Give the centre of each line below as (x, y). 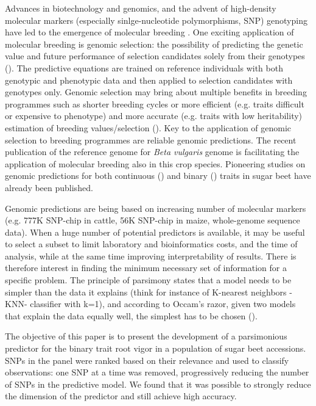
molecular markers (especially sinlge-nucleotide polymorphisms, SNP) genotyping (156, 20)
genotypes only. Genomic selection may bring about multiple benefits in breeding (156, 92)
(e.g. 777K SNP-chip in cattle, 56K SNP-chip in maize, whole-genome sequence (153, 220)
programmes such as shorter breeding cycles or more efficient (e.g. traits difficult (155, 103)
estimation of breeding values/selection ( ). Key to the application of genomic (148, 127)
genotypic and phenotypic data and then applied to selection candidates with (149, 80)
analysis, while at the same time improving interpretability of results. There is (151, 256)
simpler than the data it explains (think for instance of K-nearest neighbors (146, 292)
